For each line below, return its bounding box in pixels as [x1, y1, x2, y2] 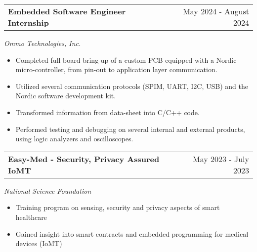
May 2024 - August [183, 5, 249, 17]
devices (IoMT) [15, 238, 62, 249]
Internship [8, 17, 49, 28]
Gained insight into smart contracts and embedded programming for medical [15, 228, 249, 239]
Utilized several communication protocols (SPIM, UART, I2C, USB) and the [15, 81, 248, 91]
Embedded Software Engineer [8, 5, 126, 17]
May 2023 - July [192, 153, 249, 165]
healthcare [15, 211, 47, 222]
